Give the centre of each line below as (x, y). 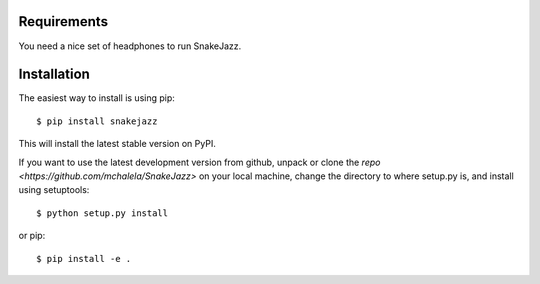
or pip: (32, 236)
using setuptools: (54, 190)
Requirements (63, 21)
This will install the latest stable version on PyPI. (117, 144)
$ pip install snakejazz (97, 121)
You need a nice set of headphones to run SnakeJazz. (130, 46)
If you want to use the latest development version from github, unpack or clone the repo (199, 162)
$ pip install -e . (84, 258)
